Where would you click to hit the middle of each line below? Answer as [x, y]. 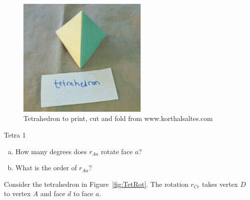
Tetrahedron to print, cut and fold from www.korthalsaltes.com [118, 118]
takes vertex [220, 184]
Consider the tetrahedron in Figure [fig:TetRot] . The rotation [96, 184]
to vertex [17, 193]
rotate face [117, 151]
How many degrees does [51, 151]
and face [53, 193]
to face [83, 193]
